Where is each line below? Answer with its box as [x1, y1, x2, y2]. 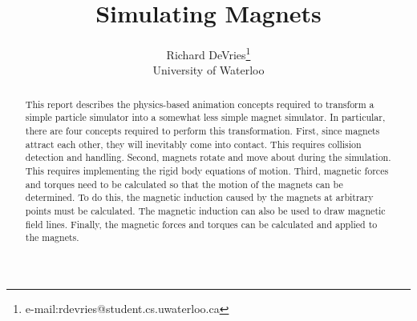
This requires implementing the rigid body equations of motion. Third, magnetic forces [25, 164, 389, 178]
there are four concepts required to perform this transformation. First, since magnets [25, 124, 380, 138]
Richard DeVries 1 [166, 44, 251, 62]
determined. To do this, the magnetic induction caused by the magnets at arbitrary [25, 191, 374, 204]
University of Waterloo [152, 62, 265, 78]
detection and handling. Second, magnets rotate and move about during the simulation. [25, 150, 391, 164]
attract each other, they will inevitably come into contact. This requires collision [25, 137, 362, 150]
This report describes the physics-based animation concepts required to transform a [25, 97, 374, 110]
